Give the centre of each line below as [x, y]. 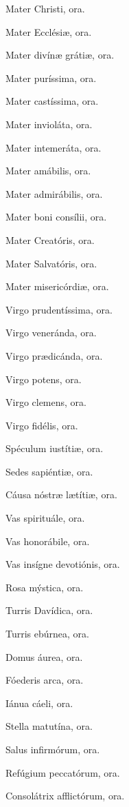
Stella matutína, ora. [49, 726]
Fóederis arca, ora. [45, 680]
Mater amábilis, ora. [48, 171]
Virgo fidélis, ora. [42, 425]
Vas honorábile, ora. [48, 541]
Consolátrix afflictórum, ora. [65, 796]
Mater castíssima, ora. [52, 101]
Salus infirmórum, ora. [53, 749]
